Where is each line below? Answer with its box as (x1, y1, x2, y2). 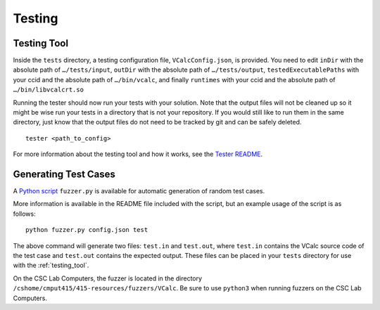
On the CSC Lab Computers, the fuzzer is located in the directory (13, 274, 203, 283)
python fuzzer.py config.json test (25, 226, 148, 234)
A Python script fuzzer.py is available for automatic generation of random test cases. (13, 187, 265, 195)
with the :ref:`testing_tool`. (13, 261, 89, 270)
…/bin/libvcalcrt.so (13, 86, 84, 94)
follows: (13, 209, 36, 218)
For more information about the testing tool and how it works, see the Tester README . (13, 150, 263, 158)
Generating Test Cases (13, 169, 116, 180)
